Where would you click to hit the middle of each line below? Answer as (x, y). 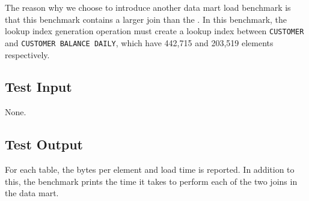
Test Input (38, 87)
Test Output (44, 144)
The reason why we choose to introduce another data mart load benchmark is (148, 7)
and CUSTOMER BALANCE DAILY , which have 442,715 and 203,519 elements (139, 42)
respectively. (27, 54)
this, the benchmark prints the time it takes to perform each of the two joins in (151, 181)
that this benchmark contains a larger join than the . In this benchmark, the (146, 19)
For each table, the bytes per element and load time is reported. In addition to (150, 169)
